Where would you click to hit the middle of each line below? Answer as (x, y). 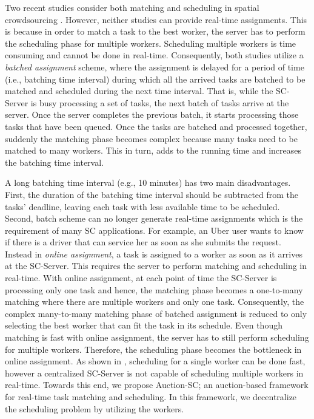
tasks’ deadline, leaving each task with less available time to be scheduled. (142, 206)
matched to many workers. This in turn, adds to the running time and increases (153, 150)
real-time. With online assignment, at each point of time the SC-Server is (141, 278)
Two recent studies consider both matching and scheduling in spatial (132, 7)
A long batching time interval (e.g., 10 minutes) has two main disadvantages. (148, 182)
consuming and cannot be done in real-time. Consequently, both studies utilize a (154, 55)
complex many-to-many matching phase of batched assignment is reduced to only (156, 313)
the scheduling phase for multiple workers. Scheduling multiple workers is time (151, 43)
